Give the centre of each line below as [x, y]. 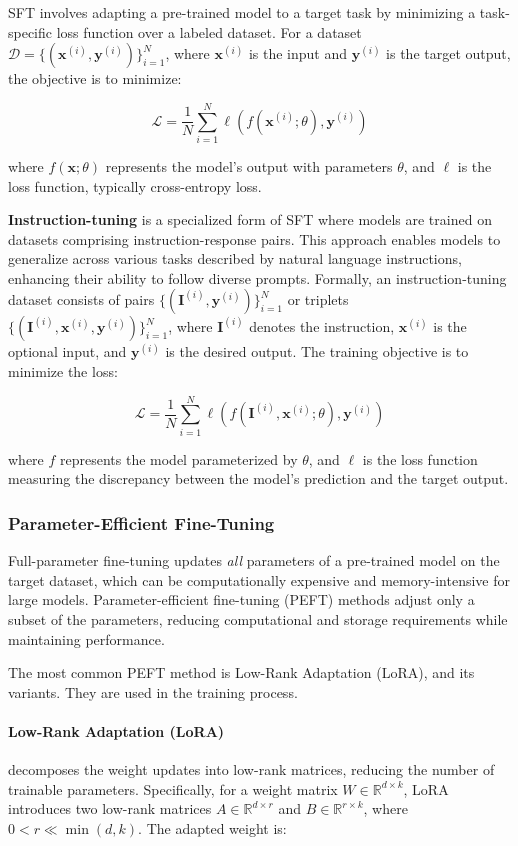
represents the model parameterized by [179, 458]
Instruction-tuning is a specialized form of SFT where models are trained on [250, 219]
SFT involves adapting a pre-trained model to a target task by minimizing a [242, 12]
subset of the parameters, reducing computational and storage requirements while [258, 618]
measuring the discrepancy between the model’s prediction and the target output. [258, 478]
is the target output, [448, 53]
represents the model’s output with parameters [249, 165]
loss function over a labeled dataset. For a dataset [209, 31]
